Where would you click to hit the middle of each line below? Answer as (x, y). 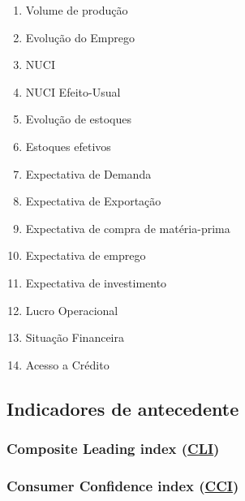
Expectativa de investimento (96, 282)
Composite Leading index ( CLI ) (113, 449)
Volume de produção (77, 10)
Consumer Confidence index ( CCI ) (123, 485)
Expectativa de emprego (86, 255)
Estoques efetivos (68, 146)
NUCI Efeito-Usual (73, 91)
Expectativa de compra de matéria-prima (128, 228)
